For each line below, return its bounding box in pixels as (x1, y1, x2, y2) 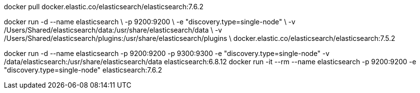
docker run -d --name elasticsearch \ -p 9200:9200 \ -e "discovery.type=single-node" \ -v (4, 18, 296, 26)
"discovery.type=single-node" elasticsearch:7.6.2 (4, 66, 162, 74)
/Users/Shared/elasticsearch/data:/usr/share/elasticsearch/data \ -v (4, 26, 222, 34)
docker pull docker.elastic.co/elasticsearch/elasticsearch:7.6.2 (4, 2, 204, 11)
